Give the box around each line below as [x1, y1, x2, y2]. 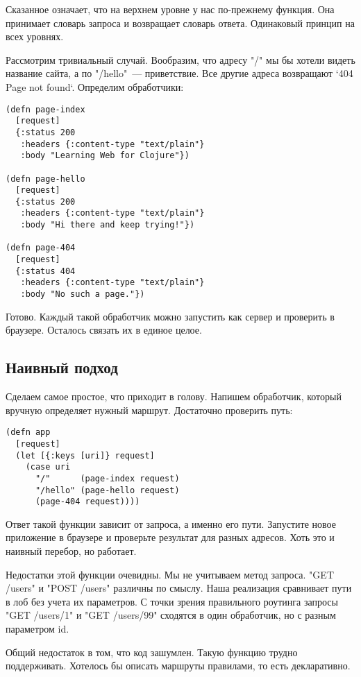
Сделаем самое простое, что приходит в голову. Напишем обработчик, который [6, 389, 342, 404]
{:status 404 [15, 266, 76, 276]
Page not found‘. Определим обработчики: [6, 79, 184, 94]
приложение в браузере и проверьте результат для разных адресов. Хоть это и [6, 530, 335, 545]
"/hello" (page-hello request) [35, 485, 180, 495]
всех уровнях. [6, 29, 64, 44]
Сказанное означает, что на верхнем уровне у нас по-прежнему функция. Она [6, 2, 335, 16]
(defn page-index [6, 104, 85, 114]
